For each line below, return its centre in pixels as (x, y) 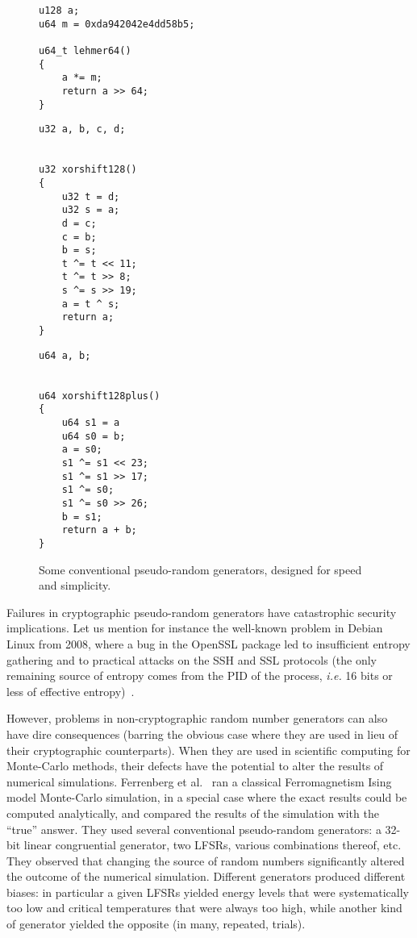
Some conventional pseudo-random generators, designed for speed (200, 569)
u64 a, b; (65, 355)
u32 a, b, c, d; (82, 129)
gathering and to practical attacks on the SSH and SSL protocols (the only (192, 659)
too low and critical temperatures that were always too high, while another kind (204, 908)
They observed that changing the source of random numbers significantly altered (206, 860)
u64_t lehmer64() (85, 50)
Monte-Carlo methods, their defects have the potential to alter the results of (195, 766)
